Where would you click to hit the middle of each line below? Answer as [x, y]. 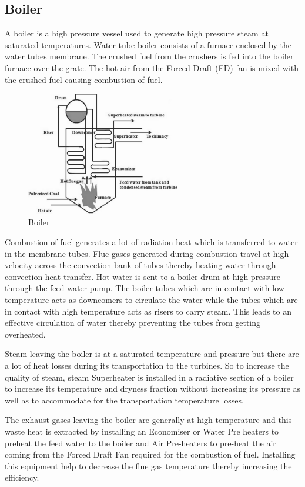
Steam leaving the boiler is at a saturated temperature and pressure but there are [152, 354]
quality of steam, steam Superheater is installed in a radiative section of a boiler [149, 377]
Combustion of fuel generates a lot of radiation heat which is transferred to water [151, 242]
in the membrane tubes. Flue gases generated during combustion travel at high [147, 253]
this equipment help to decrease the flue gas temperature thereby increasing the [148, 466]
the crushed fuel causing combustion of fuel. [84, 79]
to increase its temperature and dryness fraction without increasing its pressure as [153, 388]
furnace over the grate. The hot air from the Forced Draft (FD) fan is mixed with [152, 67]
